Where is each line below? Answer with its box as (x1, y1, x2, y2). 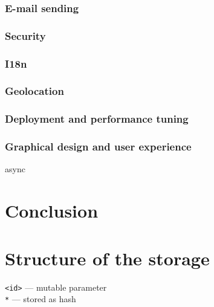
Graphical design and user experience (5, 139, 192, 154)
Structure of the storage (5, 245, 210, 270)
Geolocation (5, 83, 64, 99)
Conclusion (5, 198, 99, 223)
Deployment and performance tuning (5, 111, 189, 126)
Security (5, 28, 46, 43)
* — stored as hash (5, 292, 76, 305)
